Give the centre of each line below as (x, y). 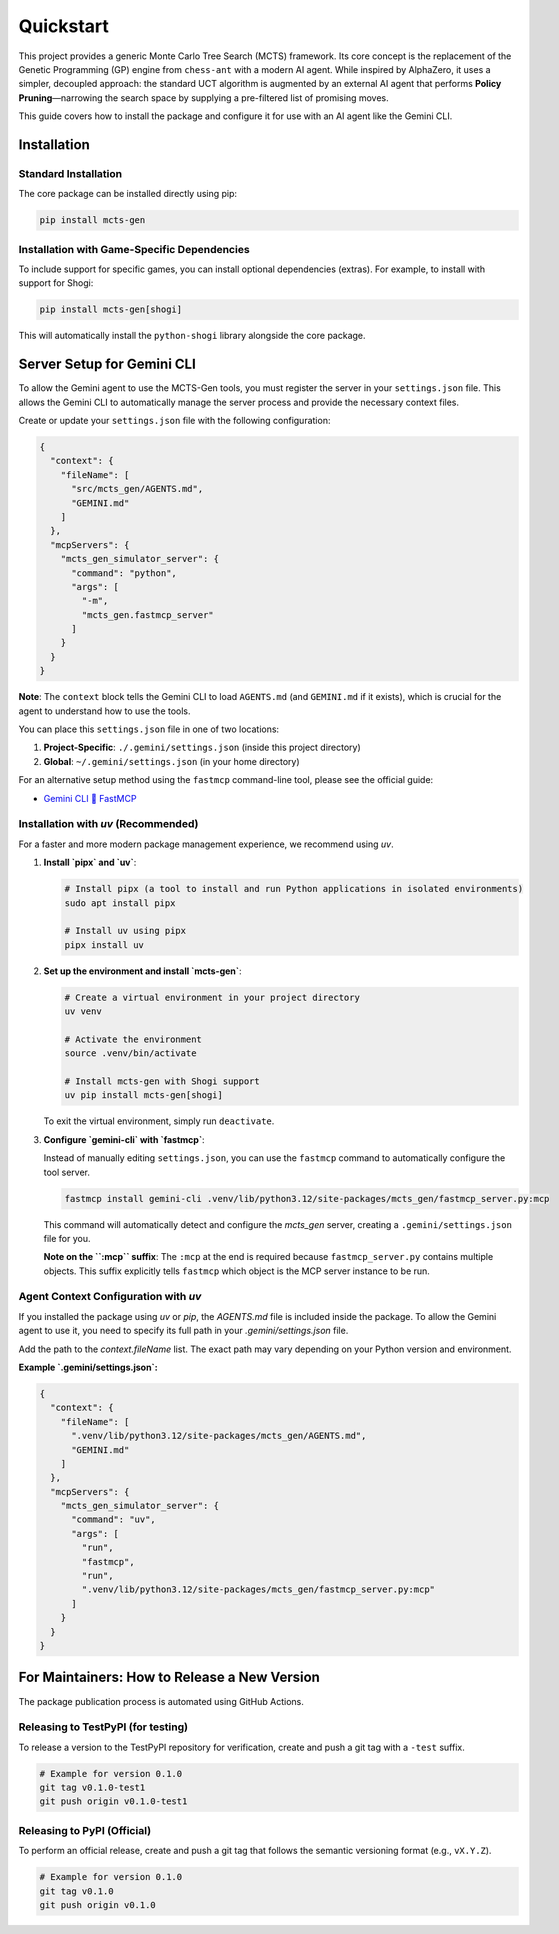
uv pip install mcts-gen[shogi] (144, 1095)
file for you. (67, 1238)
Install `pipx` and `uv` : (90, 862)
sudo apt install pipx (120, 903)
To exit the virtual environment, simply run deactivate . (159, 1121)
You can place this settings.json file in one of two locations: (149, 729)
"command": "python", (124, 573)
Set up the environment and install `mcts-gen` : (142, 971)
